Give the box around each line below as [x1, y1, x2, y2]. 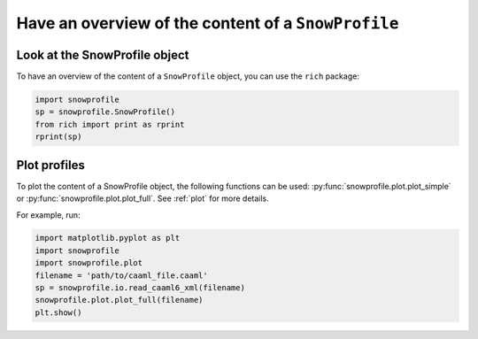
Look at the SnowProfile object [16, 47, 189, 62]
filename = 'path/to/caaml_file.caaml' [35, 270, 208, 281]
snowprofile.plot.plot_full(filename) [35, 295, 204, 305]
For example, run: [16, 209, 81, 220]
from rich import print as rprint [35, 119, 185, 129]
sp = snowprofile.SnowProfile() [35, 107, 176, 117]
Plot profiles [16, 158, 86, 173]
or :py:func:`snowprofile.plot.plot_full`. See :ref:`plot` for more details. [16, 193, 269, 204]
